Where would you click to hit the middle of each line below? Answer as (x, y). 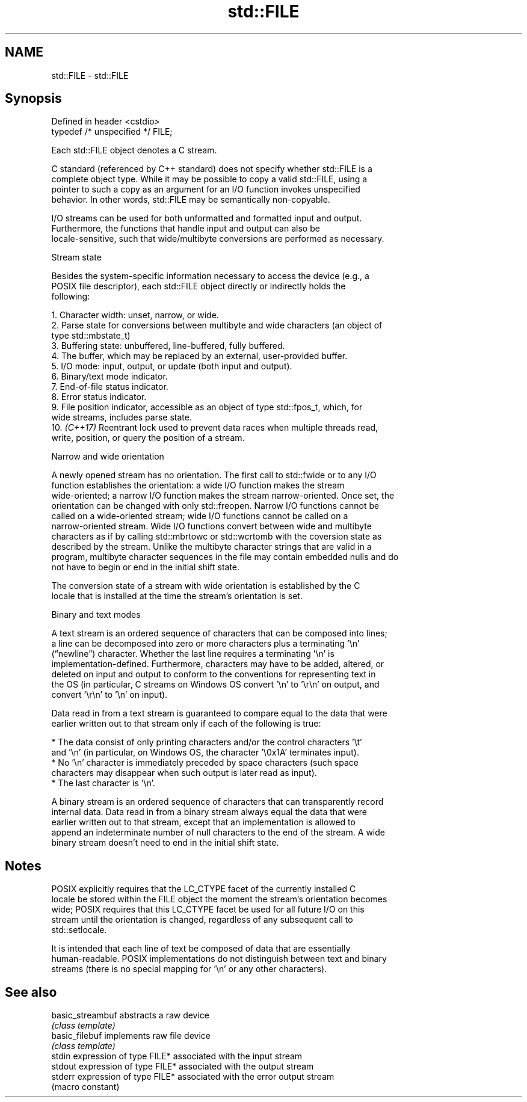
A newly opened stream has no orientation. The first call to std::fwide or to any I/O (214, 475)
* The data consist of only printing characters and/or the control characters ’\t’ (207, 742)
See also (31, 992)
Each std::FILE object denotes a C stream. (134, 150)
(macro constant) (85, 1087)
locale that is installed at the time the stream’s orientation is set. (177, 596)
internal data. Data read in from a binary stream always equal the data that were (209, 812)
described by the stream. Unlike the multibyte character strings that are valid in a (211, 547)
